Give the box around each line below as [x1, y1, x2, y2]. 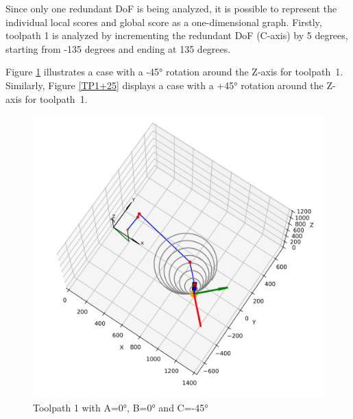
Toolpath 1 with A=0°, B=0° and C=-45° [33, 400, 208, 415]
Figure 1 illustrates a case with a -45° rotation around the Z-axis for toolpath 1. [5, 64, 343, 79]
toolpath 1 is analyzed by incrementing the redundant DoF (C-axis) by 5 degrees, [5, 28, 348, 43]
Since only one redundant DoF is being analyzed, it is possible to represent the [5, 1, 337, 15]
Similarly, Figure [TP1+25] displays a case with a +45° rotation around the [5, 77, 324, 92]
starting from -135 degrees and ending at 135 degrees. [5, 41, 231, 56]
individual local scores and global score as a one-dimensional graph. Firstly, [5, 14, 322, 29]
